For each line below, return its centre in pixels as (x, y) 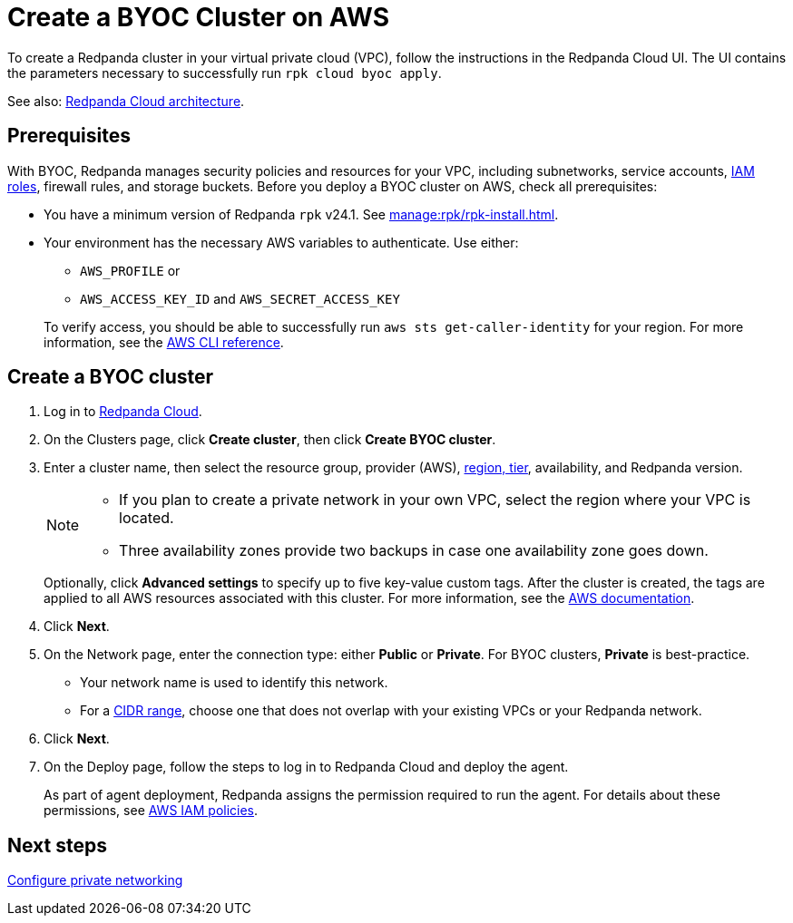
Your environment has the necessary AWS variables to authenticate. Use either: (281, 242)
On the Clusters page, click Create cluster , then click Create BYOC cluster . (270, 440)
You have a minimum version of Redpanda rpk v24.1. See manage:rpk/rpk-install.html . (301, 214)
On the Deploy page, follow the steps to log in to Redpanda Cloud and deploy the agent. (306, 767)
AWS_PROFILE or (130, 270)
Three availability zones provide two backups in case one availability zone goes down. (414, 551)
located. (147, 518)
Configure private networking (95, 880)
